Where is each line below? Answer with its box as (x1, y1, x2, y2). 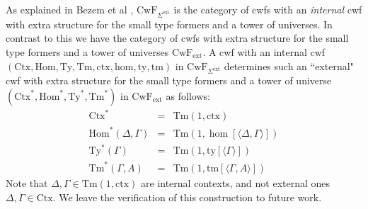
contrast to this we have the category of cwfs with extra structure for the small (6, 30, 349, 45)
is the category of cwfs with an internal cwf (173, 2, 362, 16)
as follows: (166, 88, 210, 103)
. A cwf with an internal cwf (202, 44, 326, 59)
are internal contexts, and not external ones (141, 176, 330, 190)
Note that (6, 176, 48, 190)
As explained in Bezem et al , (6, 2, 134, 16)
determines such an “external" (224, 58, 354, 73)
